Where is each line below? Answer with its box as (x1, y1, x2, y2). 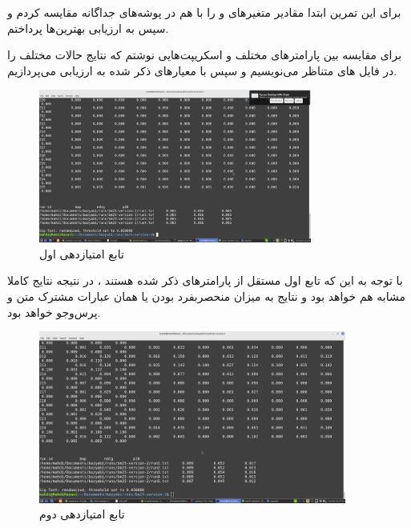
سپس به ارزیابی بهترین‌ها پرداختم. (7, 19, 169, 36)
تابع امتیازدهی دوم (39, 506, 125, 522)
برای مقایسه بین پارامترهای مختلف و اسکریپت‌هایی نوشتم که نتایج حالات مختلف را (7, 46, 402, 63)
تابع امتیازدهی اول (39, 245, 124, 262)
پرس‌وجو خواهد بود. (7, 303, 101, 320)
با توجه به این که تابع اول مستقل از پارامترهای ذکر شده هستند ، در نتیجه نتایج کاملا (7, 272, 403, 289)
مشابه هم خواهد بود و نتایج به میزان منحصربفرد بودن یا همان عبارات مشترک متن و (7, 287, 405, 304)
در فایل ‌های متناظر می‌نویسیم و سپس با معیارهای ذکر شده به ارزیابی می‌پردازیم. (7, 62, 397, 78)
